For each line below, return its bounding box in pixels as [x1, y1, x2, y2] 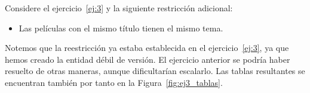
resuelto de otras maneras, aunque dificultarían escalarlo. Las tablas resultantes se [5, 65, 305, 77]
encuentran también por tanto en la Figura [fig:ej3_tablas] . [5, 76, 223, 88]
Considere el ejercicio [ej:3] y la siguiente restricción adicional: [5, 2, 233, 14]
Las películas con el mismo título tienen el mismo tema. [19, 21, 223, 34]
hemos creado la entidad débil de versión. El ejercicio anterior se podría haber [5, 53, 290, 65]
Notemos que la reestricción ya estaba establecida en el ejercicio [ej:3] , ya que [5, 41, 289, 54]
